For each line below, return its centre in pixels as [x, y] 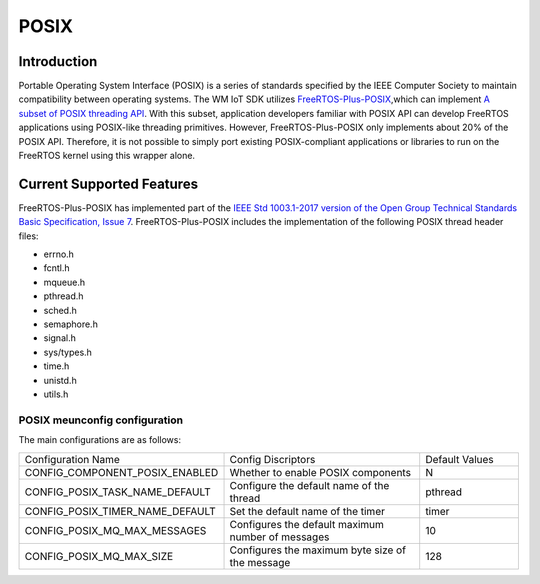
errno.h [59, 254]
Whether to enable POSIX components [320, 472]
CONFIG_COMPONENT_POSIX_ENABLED [121, 472]
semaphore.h [71, 324]
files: [28, 236]
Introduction [58, 61]
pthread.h [63, 296]
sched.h [60, 310]
